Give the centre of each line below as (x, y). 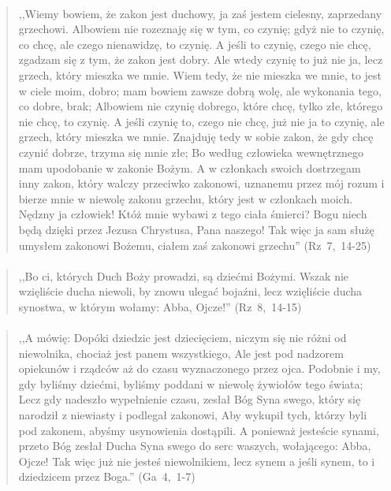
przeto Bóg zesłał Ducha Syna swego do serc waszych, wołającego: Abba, (195, 446)
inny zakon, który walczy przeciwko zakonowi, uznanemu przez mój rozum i (201, 183)
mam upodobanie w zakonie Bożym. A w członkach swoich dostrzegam (190, 167)
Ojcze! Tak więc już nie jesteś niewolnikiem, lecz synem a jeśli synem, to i (197, 461)
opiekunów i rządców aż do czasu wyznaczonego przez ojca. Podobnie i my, (199, 368)
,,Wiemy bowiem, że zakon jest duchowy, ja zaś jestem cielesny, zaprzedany (200, 13)
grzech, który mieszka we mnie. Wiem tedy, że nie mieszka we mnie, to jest (200, 74)
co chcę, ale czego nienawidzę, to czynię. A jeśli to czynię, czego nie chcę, (195, 44)
